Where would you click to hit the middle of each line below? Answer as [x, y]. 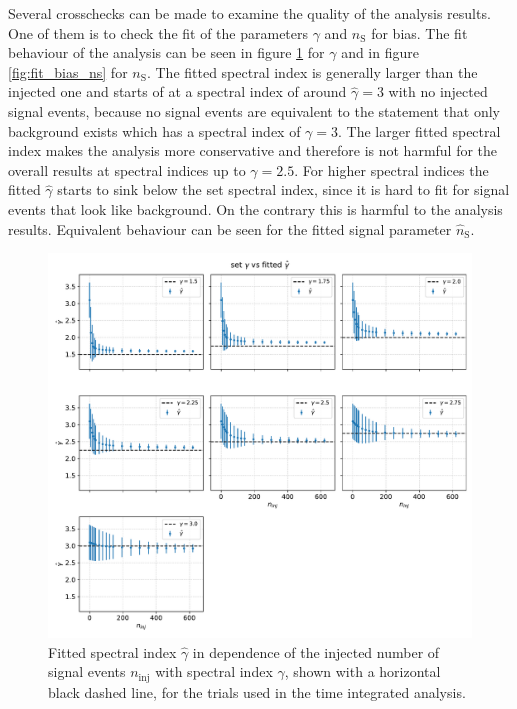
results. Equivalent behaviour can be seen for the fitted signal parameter [230, 228]
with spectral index [214, 671]
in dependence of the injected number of [316, 651]
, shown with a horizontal [362, 671]
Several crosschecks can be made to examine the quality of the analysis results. [249, 13]
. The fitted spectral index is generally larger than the [312, 71]
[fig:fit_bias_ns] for [68, 71]
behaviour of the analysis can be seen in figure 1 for [166, 52]
